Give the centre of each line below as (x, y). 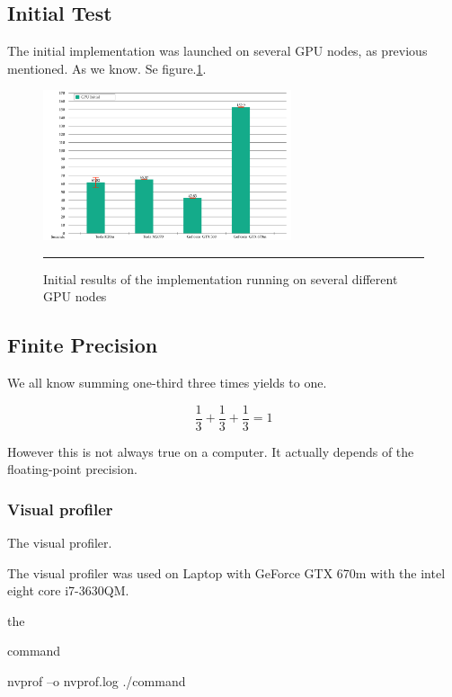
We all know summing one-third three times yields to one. (167, 382)
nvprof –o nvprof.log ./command (97, 681)
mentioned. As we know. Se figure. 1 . (107, 68)
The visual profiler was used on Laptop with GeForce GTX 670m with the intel (226, 572)
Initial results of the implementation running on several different (221, 278)
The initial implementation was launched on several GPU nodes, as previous (217, 51)
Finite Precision (83, 345)
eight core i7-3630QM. (68, 590)
